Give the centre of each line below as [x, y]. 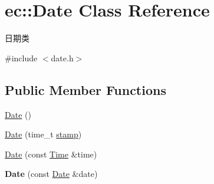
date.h [62, 57]
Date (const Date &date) [51, 174]
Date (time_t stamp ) [43, 134]
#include [21, 57]
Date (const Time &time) [51, 154]
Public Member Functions [85, 89]
